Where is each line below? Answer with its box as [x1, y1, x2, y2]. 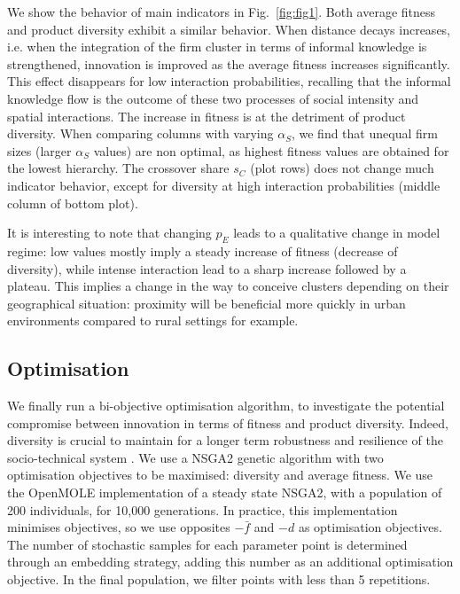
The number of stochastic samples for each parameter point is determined [7, 535, 408, 553]
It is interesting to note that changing [7, 223, 212, 242]
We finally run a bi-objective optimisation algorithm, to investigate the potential [7, 396, 445, 415]
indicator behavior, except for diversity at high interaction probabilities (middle [7, 176, 441, 194]
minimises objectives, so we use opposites [7, 518, 230, 536]
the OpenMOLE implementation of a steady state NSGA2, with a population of [7, 483, 442, 502]
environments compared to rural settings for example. [7, 311, 299, 330]
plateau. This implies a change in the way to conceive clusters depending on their [7, 277, 449, 295]
